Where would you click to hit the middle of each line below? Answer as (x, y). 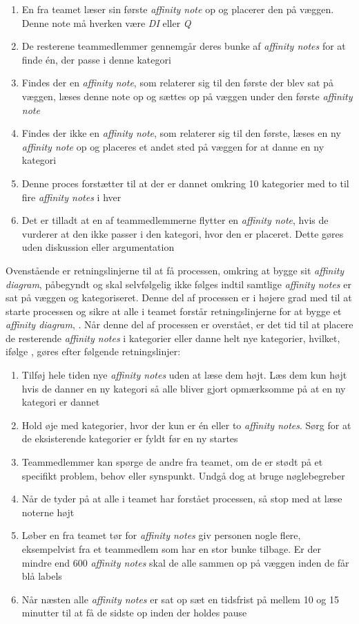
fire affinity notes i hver (71, 197)
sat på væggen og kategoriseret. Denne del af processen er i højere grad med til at (179, 297)
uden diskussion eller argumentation (98, 247)
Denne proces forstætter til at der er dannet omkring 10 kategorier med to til (185, 183)
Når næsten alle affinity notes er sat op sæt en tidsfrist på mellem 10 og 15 (180, 599)
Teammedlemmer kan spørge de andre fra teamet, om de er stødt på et (172, 462)
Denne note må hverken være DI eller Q (106, 22)
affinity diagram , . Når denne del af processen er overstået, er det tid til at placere (179, 324)
